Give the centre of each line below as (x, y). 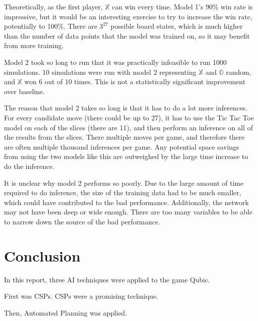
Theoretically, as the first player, (53, 6)
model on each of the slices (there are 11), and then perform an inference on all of (129, 127)
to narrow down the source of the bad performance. (82, 221)
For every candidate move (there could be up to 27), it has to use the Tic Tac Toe (129, 117)
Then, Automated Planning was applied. (66, 312)
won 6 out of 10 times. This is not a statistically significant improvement (135, 81)
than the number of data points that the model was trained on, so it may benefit (127, 35)
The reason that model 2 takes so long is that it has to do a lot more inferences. (126, 108)
